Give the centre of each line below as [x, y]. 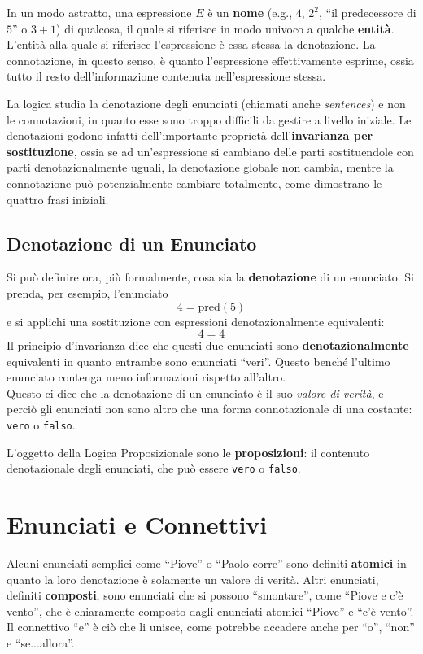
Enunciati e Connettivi [137, 524]
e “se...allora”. [41, 643]
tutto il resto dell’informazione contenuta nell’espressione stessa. [166, 76]
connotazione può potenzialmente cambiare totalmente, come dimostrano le [194, 183]
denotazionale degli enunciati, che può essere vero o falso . [154, 468]
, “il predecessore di [368, 12]
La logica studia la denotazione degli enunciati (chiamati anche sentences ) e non [206, 103]
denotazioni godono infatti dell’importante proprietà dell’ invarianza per [190, 135]
